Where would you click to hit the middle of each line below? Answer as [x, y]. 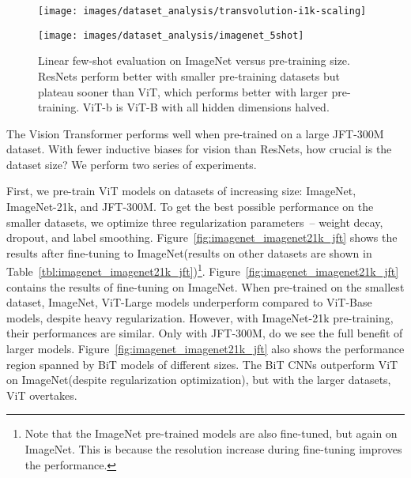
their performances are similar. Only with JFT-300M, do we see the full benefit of [205, 333]
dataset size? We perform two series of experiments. [132, 164]
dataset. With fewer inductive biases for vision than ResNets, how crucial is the [199, 149]
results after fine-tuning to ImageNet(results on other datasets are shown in [189, 252]
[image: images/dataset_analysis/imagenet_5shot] [171, 35]
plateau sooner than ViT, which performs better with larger [183, 91]
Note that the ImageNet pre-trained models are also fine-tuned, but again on [211, 433]
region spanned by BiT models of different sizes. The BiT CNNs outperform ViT [202, 364]
